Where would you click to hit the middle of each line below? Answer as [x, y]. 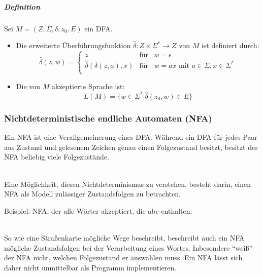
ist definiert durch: [230, 45]
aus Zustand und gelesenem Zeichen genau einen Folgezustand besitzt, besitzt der [131, 147]
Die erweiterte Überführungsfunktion [73, 45]
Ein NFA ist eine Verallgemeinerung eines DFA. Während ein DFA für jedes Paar [131, 137]
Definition [22, 6]
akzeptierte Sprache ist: [88, 86]
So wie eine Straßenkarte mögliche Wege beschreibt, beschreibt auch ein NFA [124, 237]
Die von [28, 86]
